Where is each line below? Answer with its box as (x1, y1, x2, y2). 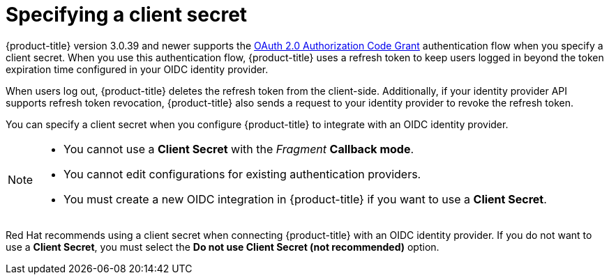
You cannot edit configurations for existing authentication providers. (63, 166, 421, 181)
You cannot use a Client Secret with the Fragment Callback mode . (63, 141, 414, 156)
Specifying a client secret (6, 3, 248, 26)
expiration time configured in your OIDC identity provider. (6, 63, 269, 75)
